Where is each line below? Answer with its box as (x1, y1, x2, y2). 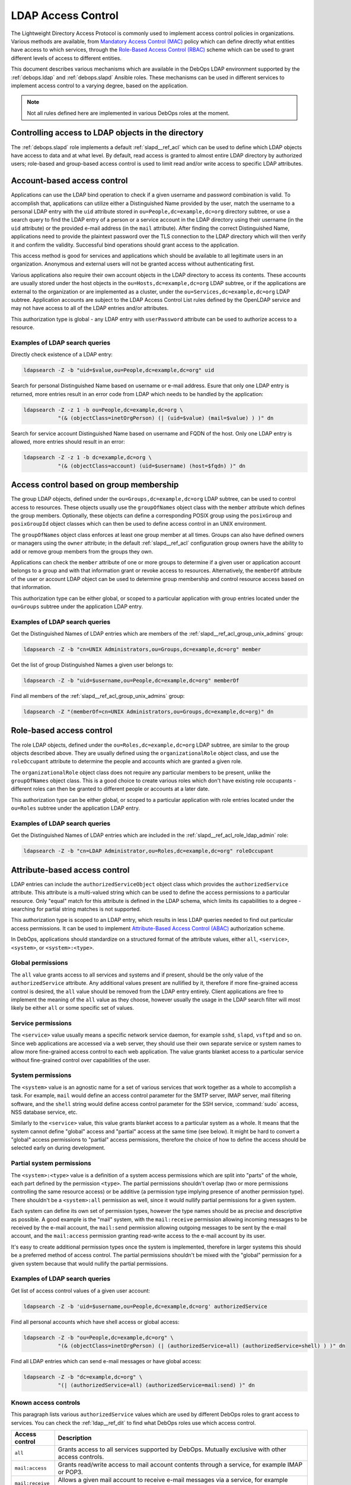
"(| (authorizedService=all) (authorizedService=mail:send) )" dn (58, 1382, 255, 1389)
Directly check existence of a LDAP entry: (11, 351, 113, 358)
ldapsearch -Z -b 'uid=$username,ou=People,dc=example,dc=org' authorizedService (23, 1303, 268, 1310)
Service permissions (11, 1019, 72, 1028)
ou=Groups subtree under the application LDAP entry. (11, 603, 143, 610)
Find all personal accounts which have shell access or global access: (11, 1318, 180, 1325)
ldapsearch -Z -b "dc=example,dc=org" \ (23, 1373, 142, 1380)
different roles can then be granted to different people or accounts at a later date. (11, 785, 210, 792)
